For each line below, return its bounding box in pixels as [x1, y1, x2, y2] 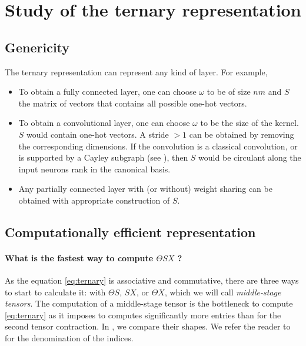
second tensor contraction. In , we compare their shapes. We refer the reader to [5, 320, 291, 332]
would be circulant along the [198, 151, 301, 164]
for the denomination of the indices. [5, 332, 134, 344]
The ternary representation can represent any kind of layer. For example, [5, 65, 268, 78]
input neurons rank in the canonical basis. [18, 162, 171, 175]
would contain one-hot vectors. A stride [26, 128, 169, 140]
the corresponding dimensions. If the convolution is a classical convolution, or [18, 139, 298, 152]
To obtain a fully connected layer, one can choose [18, 85, 197, 98]
